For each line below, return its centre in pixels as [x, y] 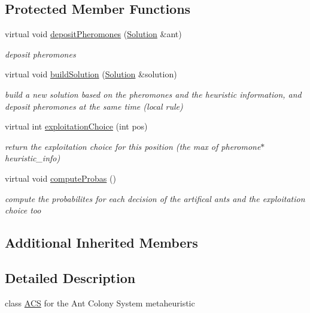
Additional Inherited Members [101, 243]
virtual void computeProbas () [60, 178]
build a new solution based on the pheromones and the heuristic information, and [153, 94]
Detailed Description [70, 277]
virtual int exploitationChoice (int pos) [76, 126]
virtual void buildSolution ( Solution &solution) [91, 74]
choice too [23, 210]
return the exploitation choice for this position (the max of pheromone [133, 146]
